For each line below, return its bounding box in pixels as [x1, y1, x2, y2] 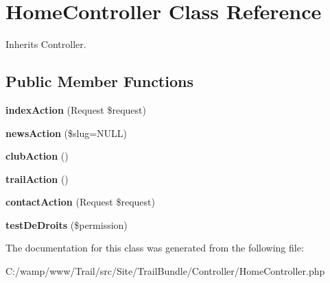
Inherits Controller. [5, 37, 86, 51]
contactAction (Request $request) [5, 195, 155, 209]
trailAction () [5, 171, 69, 186]
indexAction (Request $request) [5, 102, 146, 116]
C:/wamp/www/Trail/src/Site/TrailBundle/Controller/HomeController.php [5, 264, 325, 278]
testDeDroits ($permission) [5, 217, 128, 232]
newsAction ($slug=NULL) [5, 125, 128, 140]
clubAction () [5, 149, 69, 163]
